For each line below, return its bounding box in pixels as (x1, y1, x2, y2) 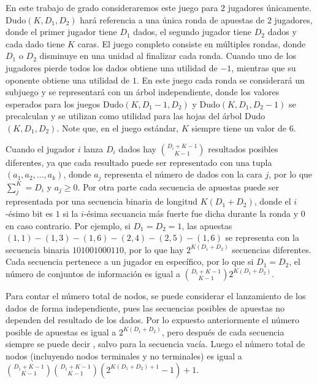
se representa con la (225, 231, 299, 244)
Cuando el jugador (6, 142, 75, 155)
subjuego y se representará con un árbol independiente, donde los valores (6, 85, 280, 98)
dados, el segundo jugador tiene (133, 25, 252, 38)
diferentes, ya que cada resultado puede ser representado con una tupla (6, 155, 272, 168)
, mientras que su (231, 61, 296, 74)
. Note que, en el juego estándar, (56, 121, 179, 134)
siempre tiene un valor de (191, 121, 286, 134)
